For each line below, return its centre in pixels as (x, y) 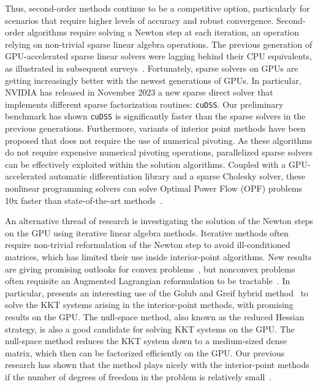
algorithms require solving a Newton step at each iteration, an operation (163, 32)
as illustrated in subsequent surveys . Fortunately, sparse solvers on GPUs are (152, 68)
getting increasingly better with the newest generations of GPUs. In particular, (153, 80)
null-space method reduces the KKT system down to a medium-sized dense (146, 341)
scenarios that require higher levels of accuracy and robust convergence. (139, 20)
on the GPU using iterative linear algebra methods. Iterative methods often (147, 232)
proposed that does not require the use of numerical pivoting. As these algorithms (159, 140)
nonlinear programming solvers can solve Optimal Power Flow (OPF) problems (154, 188)
